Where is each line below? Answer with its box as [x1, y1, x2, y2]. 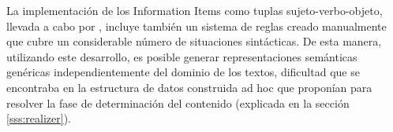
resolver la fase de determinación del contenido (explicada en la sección [6, 94, 350, 111]
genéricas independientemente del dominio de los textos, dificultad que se [6, 64, 360, 80]
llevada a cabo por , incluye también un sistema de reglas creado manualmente [6, 17, 387, 34]
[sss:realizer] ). [6, 110, 71, 126]
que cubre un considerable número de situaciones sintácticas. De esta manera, [6, 33, 382, 49]
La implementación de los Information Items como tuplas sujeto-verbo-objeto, [6, 2, 383, 18]
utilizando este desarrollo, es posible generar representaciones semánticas [6, 48, 357, 64]
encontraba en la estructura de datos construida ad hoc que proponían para [6, 79, 372, 95]
